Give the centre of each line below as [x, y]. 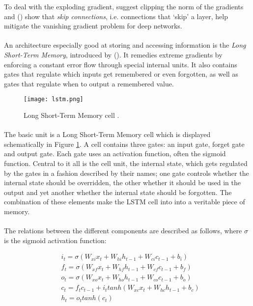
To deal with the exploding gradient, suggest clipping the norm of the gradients [124, 6]
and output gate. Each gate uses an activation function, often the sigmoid [115, 153]
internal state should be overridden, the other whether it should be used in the [122, 182]
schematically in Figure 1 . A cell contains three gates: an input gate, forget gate [124, 144]
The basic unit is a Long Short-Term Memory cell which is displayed [107, 134]
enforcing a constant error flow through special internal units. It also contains [121, 64]
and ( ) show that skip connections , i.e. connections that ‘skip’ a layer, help [116, 16]
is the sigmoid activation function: [55, 240]
